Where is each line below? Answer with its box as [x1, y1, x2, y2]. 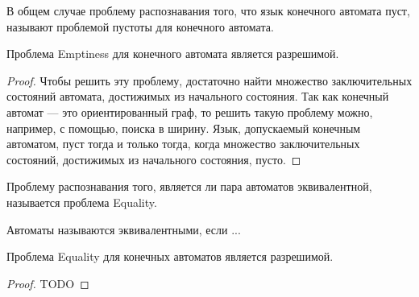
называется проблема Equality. [6, 193, 157, 210]
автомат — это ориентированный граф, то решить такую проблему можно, [6, 103, 373, 120]
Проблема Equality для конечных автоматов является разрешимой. [6, 248, 334, 265]
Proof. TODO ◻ [6, 274, 89, 291]
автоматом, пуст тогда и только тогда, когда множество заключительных [6, 135, 360, 152]
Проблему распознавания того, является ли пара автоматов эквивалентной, [6, 178, 372, 195]
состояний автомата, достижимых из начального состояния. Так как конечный [6, 88, 389, 105]
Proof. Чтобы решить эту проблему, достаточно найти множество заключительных [6, 72, 413, 89]
